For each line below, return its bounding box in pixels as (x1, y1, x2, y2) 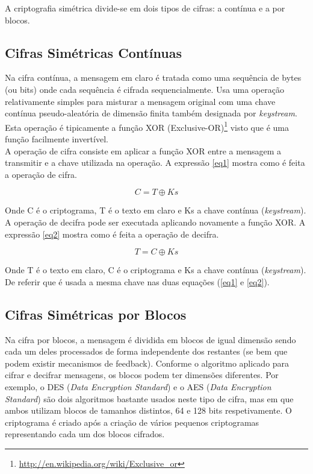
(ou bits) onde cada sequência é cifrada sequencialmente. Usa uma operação (5, 83, 284, 95)
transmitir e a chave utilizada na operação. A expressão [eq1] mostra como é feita (5, 156, 305, 169)
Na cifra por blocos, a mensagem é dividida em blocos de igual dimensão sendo (5, 333, 296, 346)
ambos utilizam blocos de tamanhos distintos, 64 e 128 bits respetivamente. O (5, 404, 292, 417)
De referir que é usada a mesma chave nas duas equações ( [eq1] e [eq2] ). (5, 275, 270, 288)
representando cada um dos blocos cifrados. (5, 428, 165, 440)
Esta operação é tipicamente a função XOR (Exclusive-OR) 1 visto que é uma (5, 119, 289, 133)
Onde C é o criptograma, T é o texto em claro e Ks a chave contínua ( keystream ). (5, 204, 306, 216)
